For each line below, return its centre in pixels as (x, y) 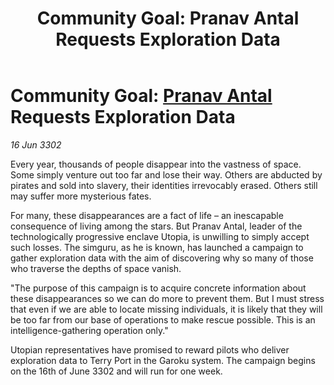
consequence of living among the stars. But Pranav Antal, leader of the (156, 226)
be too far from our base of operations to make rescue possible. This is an (163, 319)
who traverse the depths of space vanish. (96, 268)
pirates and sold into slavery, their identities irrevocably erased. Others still (164, 185)
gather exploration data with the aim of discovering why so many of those (162, 258)
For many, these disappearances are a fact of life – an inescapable (147, 215)
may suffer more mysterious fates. (81, 196)
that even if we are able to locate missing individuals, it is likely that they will (166, 309)
